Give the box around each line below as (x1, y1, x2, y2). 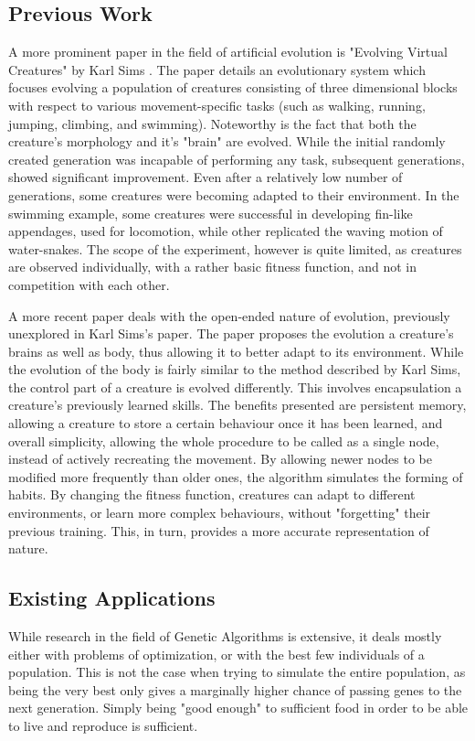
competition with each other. (8, 274, 170, 294)
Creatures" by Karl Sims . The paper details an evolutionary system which (8, 59, 426, 79)
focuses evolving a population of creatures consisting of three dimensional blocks (8, 78, 458, 97)
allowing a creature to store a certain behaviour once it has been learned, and (8, 413, 443, 433)
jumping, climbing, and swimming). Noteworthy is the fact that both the (8, 113, 417, 133)
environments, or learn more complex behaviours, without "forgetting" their (8, 503, 431, 522)
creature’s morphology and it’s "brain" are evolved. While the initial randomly (8, 132, 446, 151)
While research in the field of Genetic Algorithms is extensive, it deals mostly (8, 627, 442, 646)
